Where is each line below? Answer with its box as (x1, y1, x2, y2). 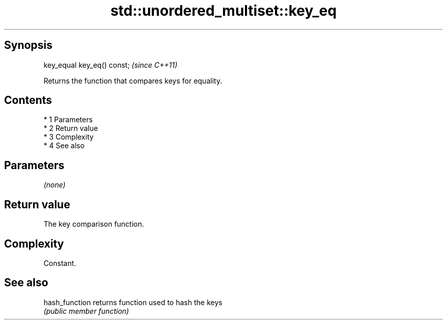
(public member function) (43, 306, 129, 315)
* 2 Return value (43, 124, 98, 133)
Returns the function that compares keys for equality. (43, 76, 222, 85)
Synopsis (4, 39, 53, 52)
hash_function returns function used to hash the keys (43, 298, 222, 307)
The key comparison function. (43, 220, 144, 229)
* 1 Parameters (43, 115, 93, 124)
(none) (43, 180, 66, 190)
